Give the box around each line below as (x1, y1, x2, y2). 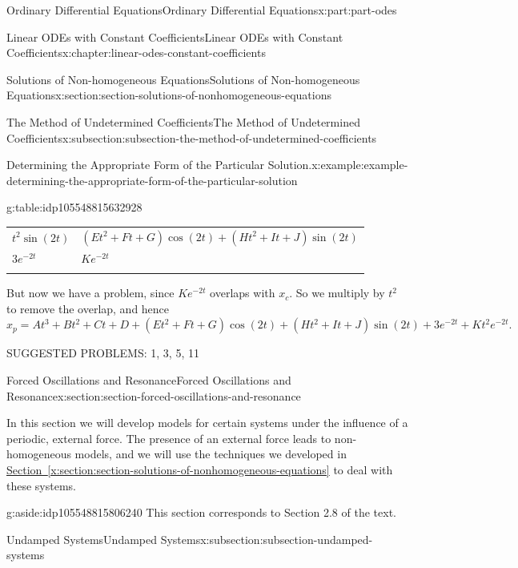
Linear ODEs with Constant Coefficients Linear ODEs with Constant (6, 28, 343, 45)
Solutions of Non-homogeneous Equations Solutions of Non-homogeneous (6, 70, 360, 87)
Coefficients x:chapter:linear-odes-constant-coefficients (6, 44, 266, 61)
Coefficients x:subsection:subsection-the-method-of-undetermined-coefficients (6, 129, 377, 146)
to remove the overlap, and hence (6, 300, 170, 316)
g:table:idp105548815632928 (6, 199, 143, 216)
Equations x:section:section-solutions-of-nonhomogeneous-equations (6, 87, 331, 103)
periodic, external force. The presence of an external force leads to (6, 429, 331, 446)
